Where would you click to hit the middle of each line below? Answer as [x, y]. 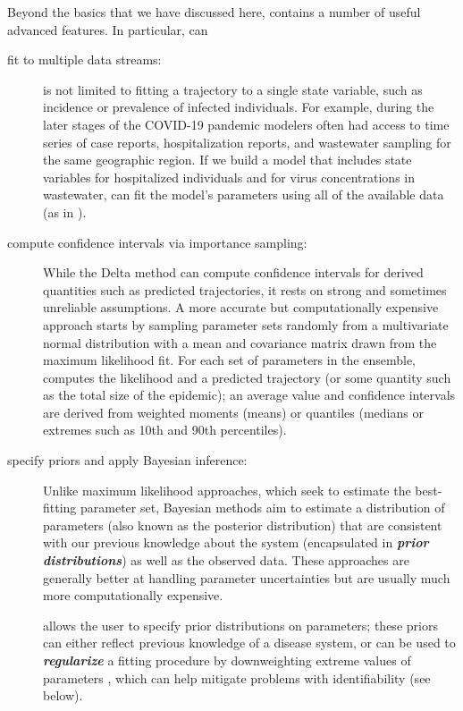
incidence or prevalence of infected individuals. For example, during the [239, 107]
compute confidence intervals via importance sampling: [157, 242]
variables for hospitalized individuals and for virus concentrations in [229, 177]
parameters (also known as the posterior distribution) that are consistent [243, 525]
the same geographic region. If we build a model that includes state [227, 160]
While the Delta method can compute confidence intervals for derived [233, 272]
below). [63, 695]
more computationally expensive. [133, 595]
